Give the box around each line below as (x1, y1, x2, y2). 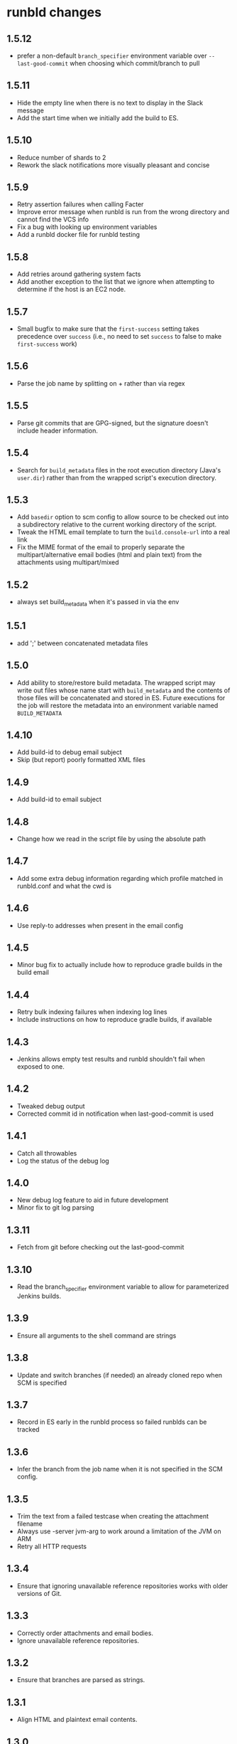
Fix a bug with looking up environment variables (16, 223, 158, 231)
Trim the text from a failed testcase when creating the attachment (16, 1511, 209, 1520)
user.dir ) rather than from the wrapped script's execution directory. (16, 473, 217, 482)
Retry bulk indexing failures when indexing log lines (16, 1008, 167, 1016)
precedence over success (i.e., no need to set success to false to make (16, 332, 222, 341)
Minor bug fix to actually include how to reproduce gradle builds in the (16, 961, 223, 969)
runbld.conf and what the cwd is (16, 882, 111, 890)
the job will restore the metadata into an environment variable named (16, 701, 219, 709)
